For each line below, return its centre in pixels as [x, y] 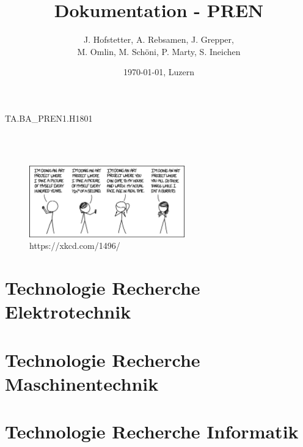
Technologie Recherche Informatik [152, 431]
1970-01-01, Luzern [159, 72]
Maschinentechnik [82, 383]
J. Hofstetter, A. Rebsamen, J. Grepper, [159, 39]
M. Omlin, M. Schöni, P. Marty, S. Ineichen [159, 51]
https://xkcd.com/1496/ [75, 246]
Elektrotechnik [68, 312]
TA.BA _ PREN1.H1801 [49, 118]
